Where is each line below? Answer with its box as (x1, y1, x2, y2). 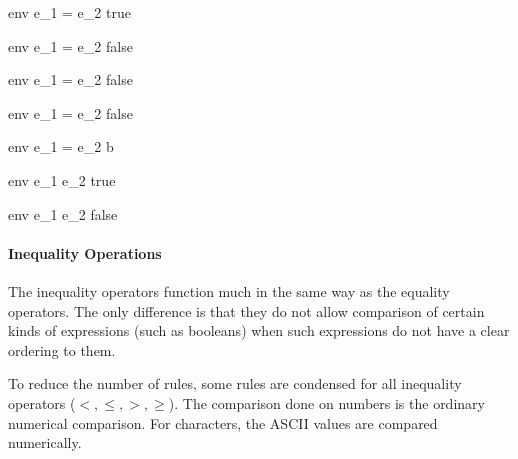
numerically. (8, 432, 82, 453)
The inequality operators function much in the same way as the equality (8, 280, 450, 301)
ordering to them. (8, 339, 116, 360)
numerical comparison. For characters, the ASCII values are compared (8, 412, 438, 433)
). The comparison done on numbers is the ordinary (168, 392, 485, 413)
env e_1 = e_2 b (8, 136, 114, 157)
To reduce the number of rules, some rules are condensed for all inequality (8, 373, 462, 394)
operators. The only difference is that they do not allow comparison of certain (8, 300, 485, 321)
